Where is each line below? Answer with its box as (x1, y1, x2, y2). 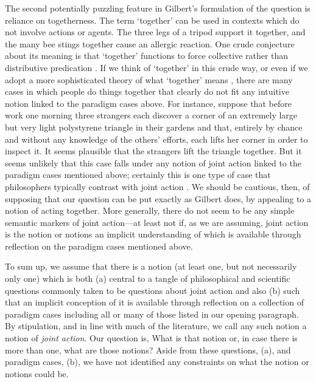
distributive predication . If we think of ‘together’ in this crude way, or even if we (5, 61, 308, 73)
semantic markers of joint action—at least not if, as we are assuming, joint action (5, 216, 309, 228)
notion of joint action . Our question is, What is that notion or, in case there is (5, 332, 298, 344)
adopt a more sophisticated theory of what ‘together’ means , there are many (5, 73, 293, 86)
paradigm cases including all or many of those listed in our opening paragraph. (5, 307, 299, 320)
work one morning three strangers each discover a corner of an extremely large (5, 109, 298, 121)
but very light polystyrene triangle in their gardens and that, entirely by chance (5, 120, 303, 133)
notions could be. (5, 367, 69, 380)
